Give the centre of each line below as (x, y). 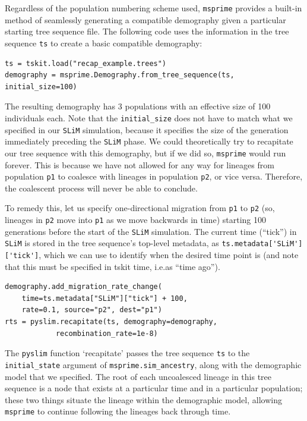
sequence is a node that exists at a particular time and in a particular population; (154, 388)
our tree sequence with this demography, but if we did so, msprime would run (145, 153)
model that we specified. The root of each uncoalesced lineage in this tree (138, 376)
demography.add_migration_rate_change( (83, 287)
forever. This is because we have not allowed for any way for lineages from (140, 164)
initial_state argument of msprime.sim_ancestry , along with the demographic (153, 364)
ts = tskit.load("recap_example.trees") (86, 63)
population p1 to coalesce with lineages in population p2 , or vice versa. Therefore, (154, 176)
